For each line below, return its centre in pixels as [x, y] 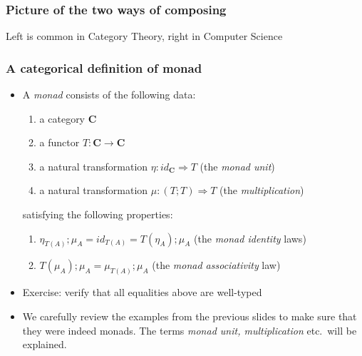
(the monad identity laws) [250, 238]
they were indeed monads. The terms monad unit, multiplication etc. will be [190, 330]
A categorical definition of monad [104, 67]
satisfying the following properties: [98, 214]
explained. [45, 344]
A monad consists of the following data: [109, 95]
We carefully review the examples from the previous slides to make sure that [190, 316]
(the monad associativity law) [216, 265]
